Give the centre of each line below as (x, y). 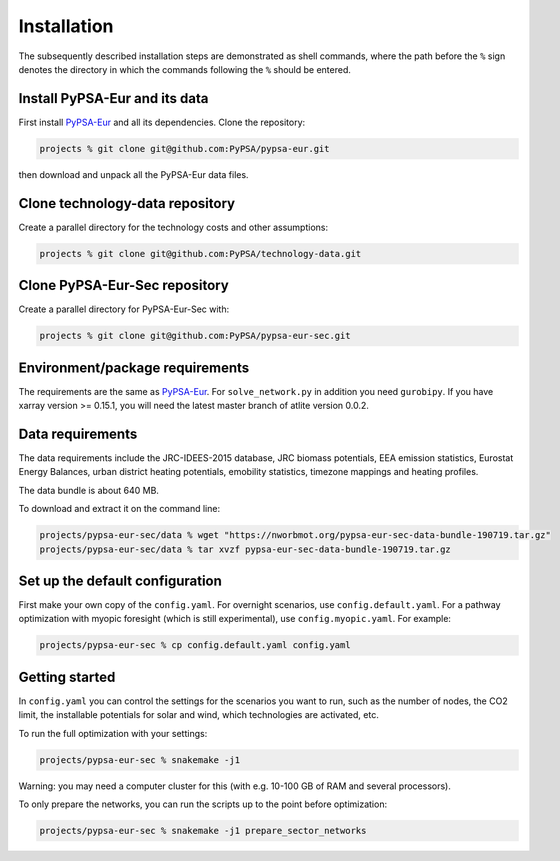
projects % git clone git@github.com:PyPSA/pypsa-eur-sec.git (195, 336)
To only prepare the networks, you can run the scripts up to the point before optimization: (203, 804)
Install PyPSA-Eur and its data (113, 98)
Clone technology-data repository (126, 203)
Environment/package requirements (134, 367)
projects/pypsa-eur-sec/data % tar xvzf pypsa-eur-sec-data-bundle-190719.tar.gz (245, 549)
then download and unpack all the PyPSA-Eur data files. (133, 174)
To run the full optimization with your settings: (113, 733)
